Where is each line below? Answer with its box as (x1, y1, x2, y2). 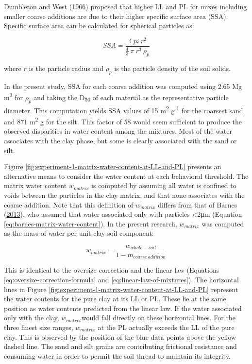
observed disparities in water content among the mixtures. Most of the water (4, 126, 232, 136)
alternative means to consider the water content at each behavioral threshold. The (4, 171, 249, 181)
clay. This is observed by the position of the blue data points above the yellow (4, 331, 236, 342)
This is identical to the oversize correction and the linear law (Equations (4, 265, 219, 275)
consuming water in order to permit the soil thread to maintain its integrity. (4, 350, 231, 361)
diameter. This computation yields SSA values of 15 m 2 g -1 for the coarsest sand (4, 104, 243, 115)
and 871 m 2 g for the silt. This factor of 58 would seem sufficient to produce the (4, 115, 242, 126)
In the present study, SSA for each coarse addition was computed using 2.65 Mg (4, 81, 242, 91)
